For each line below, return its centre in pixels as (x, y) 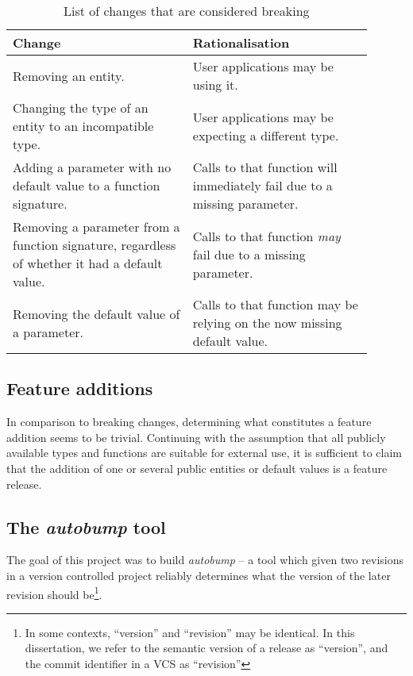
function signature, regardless (95, 245)
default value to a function (87, 185)
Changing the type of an (81, 108)
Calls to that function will (265, 167)
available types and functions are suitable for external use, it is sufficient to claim (204, 453)
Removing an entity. (69, 75)
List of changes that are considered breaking (187, 11)
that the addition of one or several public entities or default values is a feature (197, 468)
